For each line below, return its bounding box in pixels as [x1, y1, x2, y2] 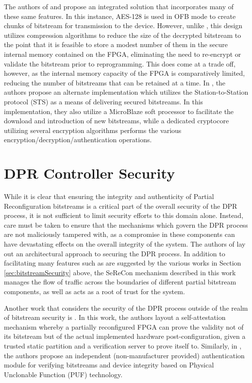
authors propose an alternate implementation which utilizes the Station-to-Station [4, 87, 249, 97]
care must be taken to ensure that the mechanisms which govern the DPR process [4, 219, 248, 230]
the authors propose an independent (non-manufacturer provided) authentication [4, 350, 245, 360]
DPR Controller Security [4, 163, 175, 183]
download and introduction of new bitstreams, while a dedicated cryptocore [4, 116, 229, 126]
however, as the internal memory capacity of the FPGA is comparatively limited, [4, 68, 245, 78]
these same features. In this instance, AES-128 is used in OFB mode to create [4, 11, 236, 21]
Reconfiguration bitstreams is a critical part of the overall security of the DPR [4, 200, 237, 211]
